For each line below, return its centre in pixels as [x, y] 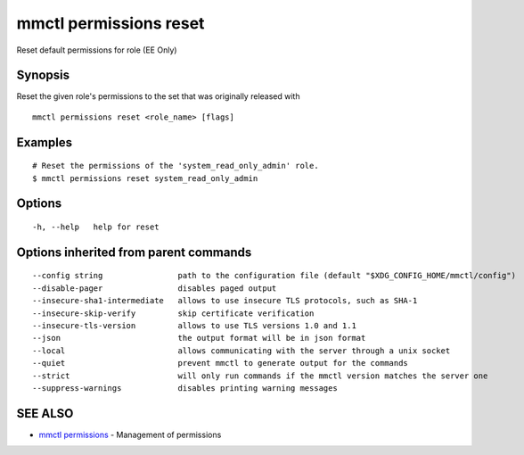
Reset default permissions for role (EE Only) [97, 50]
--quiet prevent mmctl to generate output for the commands [221, 363]
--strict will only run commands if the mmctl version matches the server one [260, 376]
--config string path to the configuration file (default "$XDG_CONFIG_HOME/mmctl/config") [274, 276]
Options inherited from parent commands [134, 252]
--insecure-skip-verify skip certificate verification [173, 313]
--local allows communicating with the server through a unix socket [242, 351]
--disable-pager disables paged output [155, 288]
